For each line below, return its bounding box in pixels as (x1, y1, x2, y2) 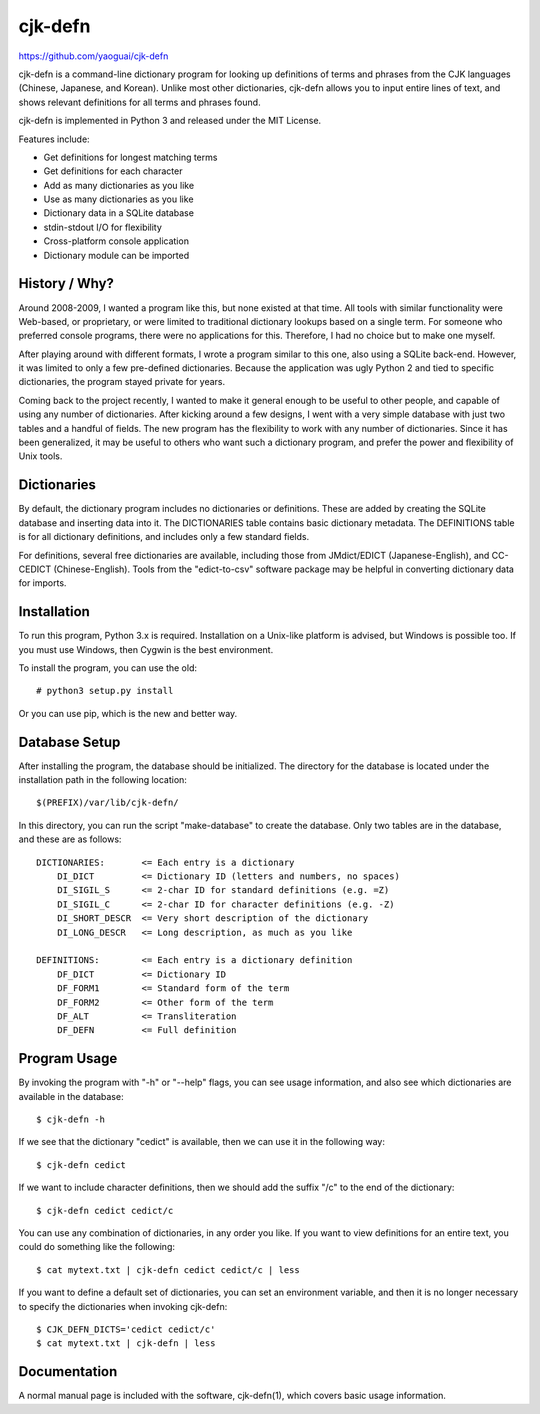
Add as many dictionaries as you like (43, 179, 195, 191)
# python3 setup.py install (36, 685, 174, 697)
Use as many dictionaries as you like (43, 193, 194, 205)
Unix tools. (18, 450, 63, 462)
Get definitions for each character (43, 165, 183, 177)
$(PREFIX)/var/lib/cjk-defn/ (36, 797, 179, 809)
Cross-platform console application (43, 235, 190, 247)
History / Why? (18, 275, 115, 292)
